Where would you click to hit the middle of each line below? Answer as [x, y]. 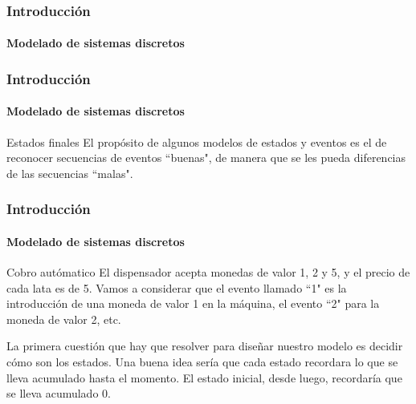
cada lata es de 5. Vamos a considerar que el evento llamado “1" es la [177, 287]
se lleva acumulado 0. [59, 393]
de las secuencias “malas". [70, 173]
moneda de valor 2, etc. [64, 319]
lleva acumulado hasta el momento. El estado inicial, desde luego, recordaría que [204, 377]
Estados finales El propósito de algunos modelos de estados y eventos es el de [197, 141]
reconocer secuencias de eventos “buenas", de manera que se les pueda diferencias [206, 158]
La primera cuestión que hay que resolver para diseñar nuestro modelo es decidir [205, 346]
